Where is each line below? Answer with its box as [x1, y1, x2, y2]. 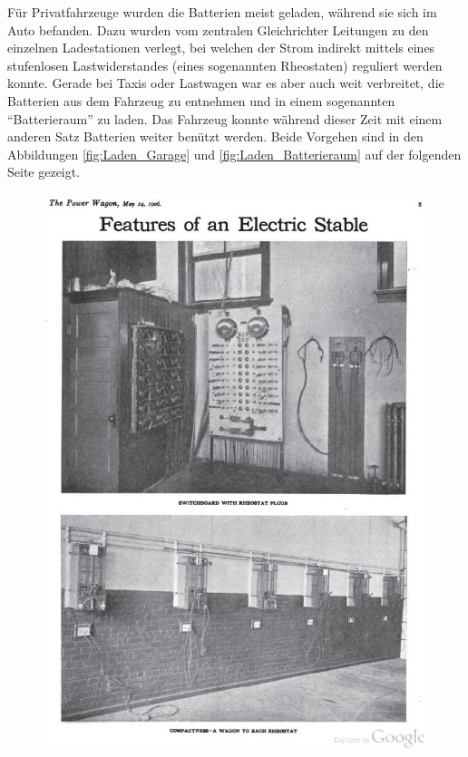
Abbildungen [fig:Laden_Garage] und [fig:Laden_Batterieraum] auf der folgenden [7, 144, 462, 163]
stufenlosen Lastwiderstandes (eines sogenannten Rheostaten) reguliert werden [7, 55, 443, 74]
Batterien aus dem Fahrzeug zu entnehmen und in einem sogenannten [7, 91, 395, 110]
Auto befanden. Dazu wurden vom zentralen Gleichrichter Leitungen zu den [7, 20, 429, 39]
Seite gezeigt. [7, 162, 81, 181]
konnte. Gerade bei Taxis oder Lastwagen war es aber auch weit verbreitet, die [7, 73, 444, 92]
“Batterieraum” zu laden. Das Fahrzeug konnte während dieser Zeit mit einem [7, 109, 443, 128]
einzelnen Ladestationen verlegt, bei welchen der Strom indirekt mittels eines [7, 38, 435, 57]
